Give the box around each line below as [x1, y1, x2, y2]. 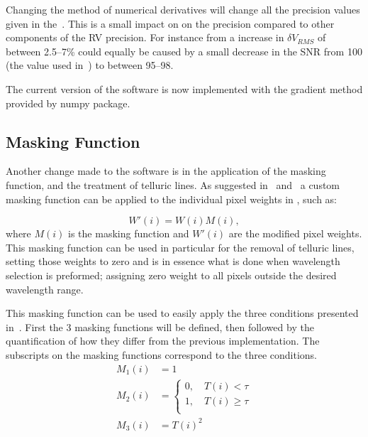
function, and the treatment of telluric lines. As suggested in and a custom [6, 177, 340, 192]
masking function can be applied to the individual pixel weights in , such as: [6, 191, 338, 206]
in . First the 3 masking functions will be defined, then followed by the [6, 319, 314, 334]
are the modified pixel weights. [228, 226, 362, 241]
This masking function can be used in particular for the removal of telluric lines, [6, 239, 355, 254]
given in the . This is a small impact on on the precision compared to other [6, 16, 335, 31]
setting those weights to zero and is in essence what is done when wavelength [6, 254, 340, 269]
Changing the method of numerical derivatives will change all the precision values [6, 2, 360, 16]
